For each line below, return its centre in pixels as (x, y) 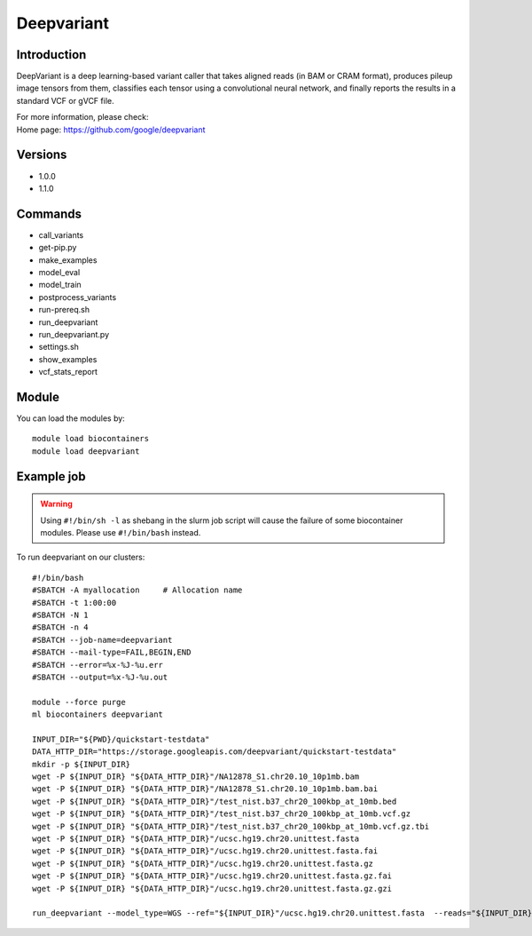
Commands (49, 214)
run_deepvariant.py (74, 334)
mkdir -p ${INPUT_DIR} (82, 764)
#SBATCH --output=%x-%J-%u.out (100, 677)
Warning (56, 504)
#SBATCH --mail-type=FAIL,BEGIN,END (112, 652)
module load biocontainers (91, 439)
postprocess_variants (78, 297)
